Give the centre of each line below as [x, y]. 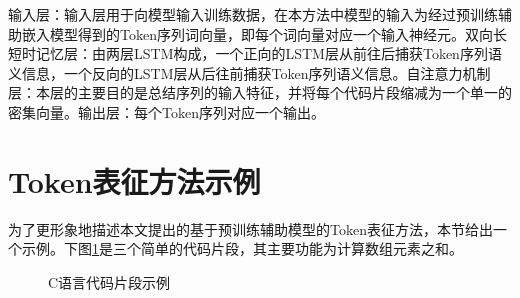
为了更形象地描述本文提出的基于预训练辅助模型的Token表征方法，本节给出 [250, 228]
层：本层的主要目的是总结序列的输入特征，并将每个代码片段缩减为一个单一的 [260, 92]
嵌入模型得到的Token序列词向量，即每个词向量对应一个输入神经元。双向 [257, 33]
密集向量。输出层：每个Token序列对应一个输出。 [166, 111]
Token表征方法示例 [134, 180]
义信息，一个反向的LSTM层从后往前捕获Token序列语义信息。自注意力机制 [249, 72]
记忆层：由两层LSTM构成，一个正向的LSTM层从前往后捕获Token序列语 [268, 53]
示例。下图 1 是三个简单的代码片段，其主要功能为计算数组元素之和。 [242, 248]
